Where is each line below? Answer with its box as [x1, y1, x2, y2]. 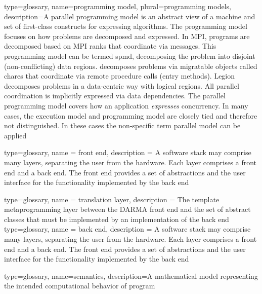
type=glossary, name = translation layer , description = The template [4, 194, 220, 204]
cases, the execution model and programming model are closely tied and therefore [4, 110, 257, 121]
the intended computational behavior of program [4, 280, 155, 291]
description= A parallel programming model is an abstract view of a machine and [4, 11, 255, 21]
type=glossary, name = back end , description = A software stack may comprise [4, 224, 251, 234]
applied [4, 130, 27, 140]
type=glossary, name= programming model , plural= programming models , [4, 1, 231, 11]
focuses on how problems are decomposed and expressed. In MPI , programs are [4, 30, 250, 41]
